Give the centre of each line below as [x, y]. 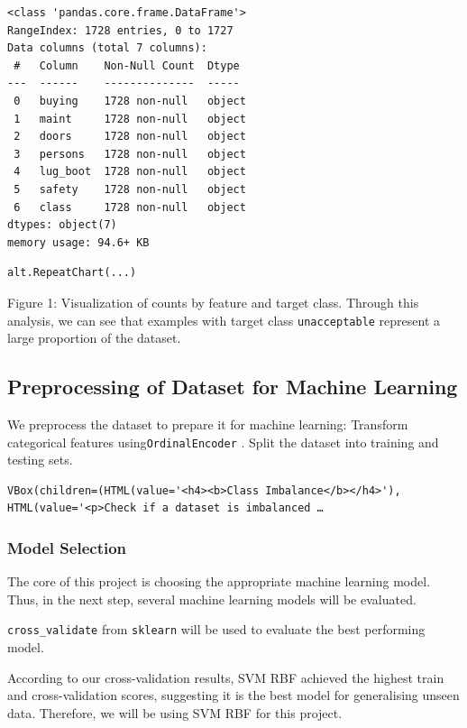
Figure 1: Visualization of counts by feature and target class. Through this [213, 302]
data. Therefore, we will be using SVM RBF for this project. [175, 712]
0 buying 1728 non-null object [130, 101]
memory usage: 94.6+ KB [78, 242]
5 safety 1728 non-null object [130, 189]
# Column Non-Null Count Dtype [127, 65]
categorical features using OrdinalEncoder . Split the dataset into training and [223, 442]
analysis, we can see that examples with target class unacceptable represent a [224, 320]
